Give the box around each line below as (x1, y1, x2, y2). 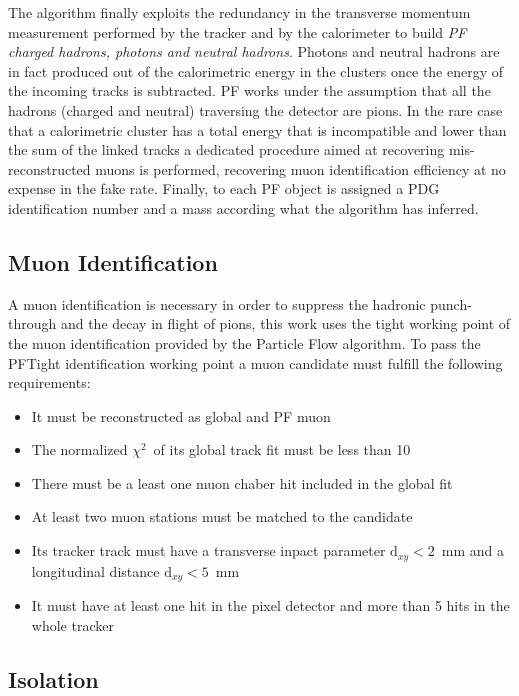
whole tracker (31, 614, 114, 635)
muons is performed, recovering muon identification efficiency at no (95, 158, 506, 179)
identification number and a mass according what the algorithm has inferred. (8, 197, 479, 218)
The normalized (31, 439, 128, 460)
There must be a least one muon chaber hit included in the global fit (31, 472, 453, 493)
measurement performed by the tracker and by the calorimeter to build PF (8, 21, 467, 42)
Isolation (8, 663, 99, 694)
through (8, 313, 57, 334)
